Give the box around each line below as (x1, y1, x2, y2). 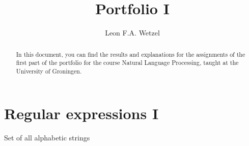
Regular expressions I (4, 103, 159, 124)
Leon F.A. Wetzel (105, 27, 160, 38)
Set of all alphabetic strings (4, 132, 90, 143)
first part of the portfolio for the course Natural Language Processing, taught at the (16, 58, 239, 67)
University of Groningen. (16, 66, 82, 75)
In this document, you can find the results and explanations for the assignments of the (16, 50, 245, 58)
